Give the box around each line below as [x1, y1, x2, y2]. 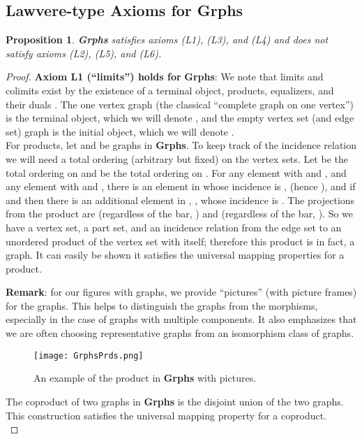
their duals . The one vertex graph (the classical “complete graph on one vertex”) [6, 96, 354, 111]
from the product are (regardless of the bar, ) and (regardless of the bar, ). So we [6, 206, 354, 221]
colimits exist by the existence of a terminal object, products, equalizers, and [6, 82, 334, 97]
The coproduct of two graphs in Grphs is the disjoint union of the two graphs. [6, 394, 344, 408]
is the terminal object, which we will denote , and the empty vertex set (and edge [6, 110, 354, 125]
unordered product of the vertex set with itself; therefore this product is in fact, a [6, 233, 355, 248]
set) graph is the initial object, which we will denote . [6, 124, 234, 138]
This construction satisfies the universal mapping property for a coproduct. [6, 408, 327, 422]
